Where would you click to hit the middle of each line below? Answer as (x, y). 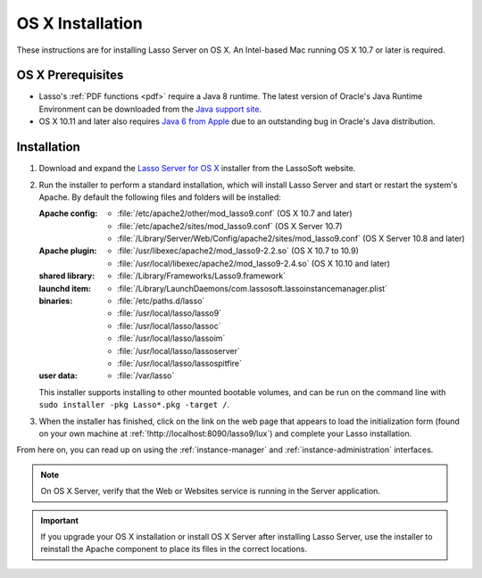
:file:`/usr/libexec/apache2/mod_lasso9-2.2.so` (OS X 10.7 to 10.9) (238, 251)
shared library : (67, 276)
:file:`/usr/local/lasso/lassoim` (171, 338)
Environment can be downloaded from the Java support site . (150, 109)
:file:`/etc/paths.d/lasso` (161, 301)
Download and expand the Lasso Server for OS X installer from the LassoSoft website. (197, 169)
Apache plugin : (68, 251)
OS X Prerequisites (70, 75)
